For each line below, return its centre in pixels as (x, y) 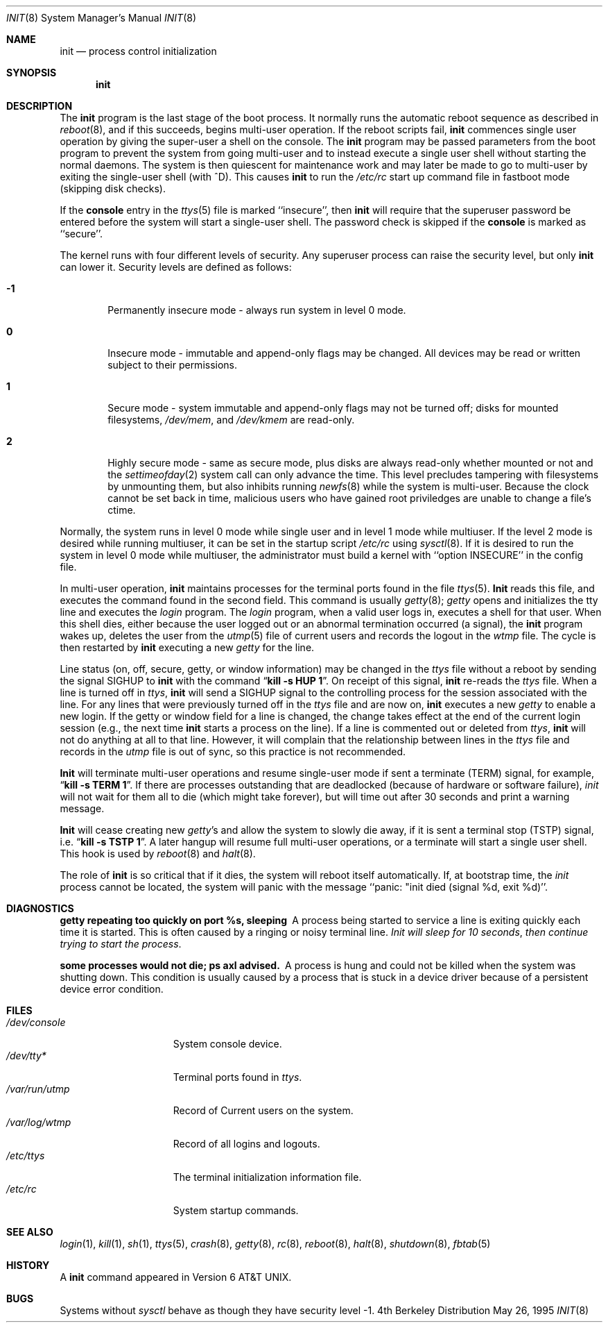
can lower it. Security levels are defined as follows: (176, 267)
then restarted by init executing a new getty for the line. (187, 647)
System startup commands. (236, 1210)
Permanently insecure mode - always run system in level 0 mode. (257, 310)
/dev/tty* (26, 1056)
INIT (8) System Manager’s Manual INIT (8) (102, 18)
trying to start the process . (121, 944)
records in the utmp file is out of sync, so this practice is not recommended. (233, 751)
